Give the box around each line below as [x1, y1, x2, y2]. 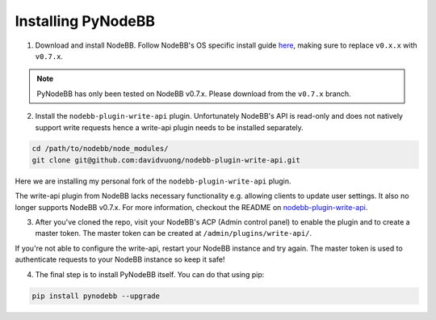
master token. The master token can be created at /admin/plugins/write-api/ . [35, 229, 312, 238]
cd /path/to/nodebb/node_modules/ [31, 144, 169, 154]
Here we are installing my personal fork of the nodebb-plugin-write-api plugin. [15, 176, 291, 186]
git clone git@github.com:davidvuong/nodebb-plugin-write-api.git [31, 155, 300, 165]
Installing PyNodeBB [15, 12, 156, 30]
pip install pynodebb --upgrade [31, 291, 161, 301]
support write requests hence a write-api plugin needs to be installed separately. [35, 122, 304, 133]
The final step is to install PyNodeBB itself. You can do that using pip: [35, 269, 265, 279]
